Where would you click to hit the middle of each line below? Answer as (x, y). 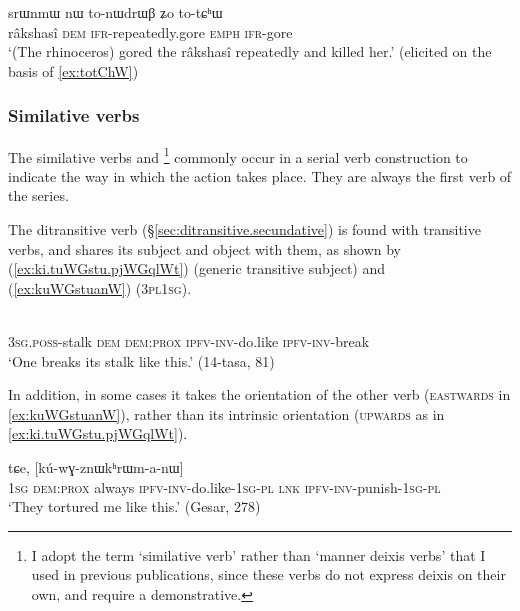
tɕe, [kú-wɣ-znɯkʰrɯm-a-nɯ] (96, 466)
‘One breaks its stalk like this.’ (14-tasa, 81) (141, 360)
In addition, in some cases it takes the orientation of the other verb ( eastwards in (259, 394)
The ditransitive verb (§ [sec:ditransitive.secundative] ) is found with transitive (244, 229)
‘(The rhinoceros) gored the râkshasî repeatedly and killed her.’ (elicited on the (250, 51)
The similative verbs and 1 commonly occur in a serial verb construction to (238, 155)
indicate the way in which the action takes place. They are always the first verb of (260, 175)
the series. (38, 195)
